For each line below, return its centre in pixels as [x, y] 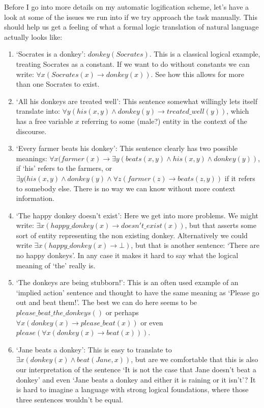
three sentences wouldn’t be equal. [69, 399]
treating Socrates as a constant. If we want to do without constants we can [133, 63]
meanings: [32, 158]
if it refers [240, 178]
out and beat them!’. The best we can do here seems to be [107, 302]
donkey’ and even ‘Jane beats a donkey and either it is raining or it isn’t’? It [136, 379]
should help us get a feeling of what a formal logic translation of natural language [131, 27]
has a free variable [45, 121]
